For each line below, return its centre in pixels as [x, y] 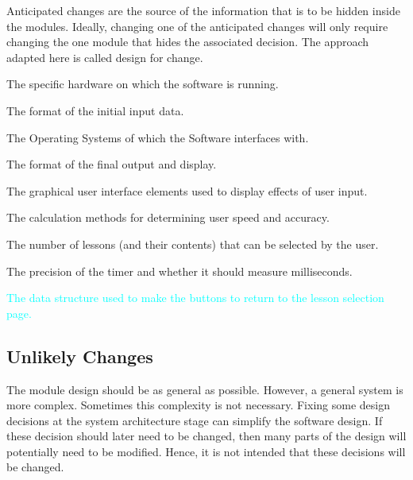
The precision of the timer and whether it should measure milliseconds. [179, 271]
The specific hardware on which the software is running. [143, 84]
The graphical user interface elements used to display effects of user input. [187, 190]
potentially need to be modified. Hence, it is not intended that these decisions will [206, 451]
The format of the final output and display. [112, 164]
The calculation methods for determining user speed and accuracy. [168, 217]
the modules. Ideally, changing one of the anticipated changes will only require [197, 26]
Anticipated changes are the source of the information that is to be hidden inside [203, 10]
